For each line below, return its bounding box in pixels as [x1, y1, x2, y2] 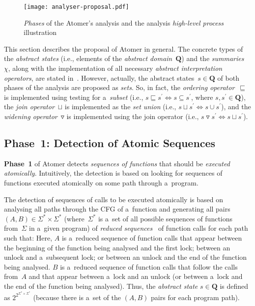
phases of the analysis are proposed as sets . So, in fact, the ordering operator [4, 82, 235, 92]
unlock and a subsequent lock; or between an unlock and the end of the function [4, 252, 247, 262]
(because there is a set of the [33, 292, 121, 302]
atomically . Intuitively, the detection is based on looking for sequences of [4, 168, 223, 178]
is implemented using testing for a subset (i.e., [4, 92, 143, 102]
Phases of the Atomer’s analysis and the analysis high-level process [24, 17, 224, 28]
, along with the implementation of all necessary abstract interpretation [8, 63, 223, 73]
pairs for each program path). [151, 292, 240, 302]
